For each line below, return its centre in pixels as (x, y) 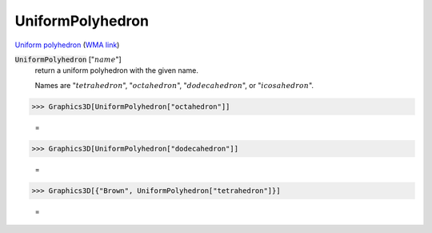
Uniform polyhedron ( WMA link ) (67, 45)
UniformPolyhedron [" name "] (68, 59)
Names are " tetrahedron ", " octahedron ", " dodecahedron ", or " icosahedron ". (174, 85)
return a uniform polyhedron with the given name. (117, 70)
